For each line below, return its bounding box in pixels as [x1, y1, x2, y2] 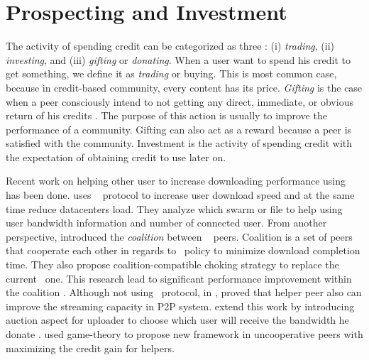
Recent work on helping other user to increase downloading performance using [6, 173, 346, 188]
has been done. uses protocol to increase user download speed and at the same [6, 187, 355, 202]
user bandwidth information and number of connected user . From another [6, 215, 327, 230]
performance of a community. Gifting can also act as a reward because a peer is [6, 121, 352, 136]
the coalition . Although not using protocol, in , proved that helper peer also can [6, 285, 362, 300]
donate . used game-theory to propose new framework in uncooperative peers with [6, 327, 363, 341]
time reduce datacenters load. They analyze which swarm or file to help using [6, 201, 343, 216]
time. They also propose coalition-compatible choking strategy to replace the [6, 257, 339, 272]
